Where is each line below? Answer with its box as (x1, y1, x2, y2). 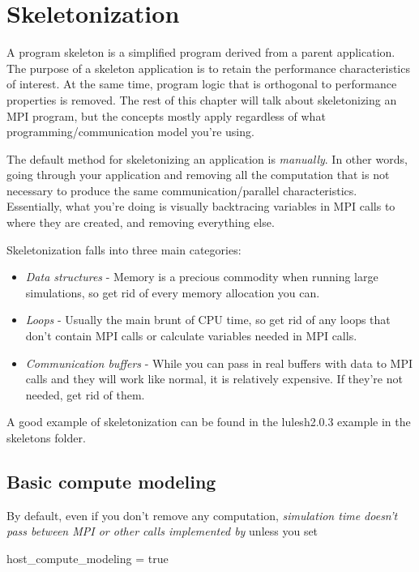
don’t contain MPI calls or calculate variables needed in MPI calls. (25, 327, 357, 344)
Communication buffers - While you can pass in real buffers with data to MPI (25, 354, 413, 371)
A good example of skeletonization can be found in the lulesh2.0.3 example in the (6, 413, 411, 430)
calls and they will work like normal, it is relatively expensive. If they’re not (25, 370, 403, 387)
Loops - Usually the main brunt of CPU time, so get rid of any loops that (25, 311, 391, 328)
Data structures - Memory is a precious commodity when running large (25, 268, 378, 285)
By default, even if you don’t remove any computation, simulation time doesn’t (6, 506, 398, 523)
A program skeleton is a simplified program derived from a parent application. (6, 44, 395, 61)
